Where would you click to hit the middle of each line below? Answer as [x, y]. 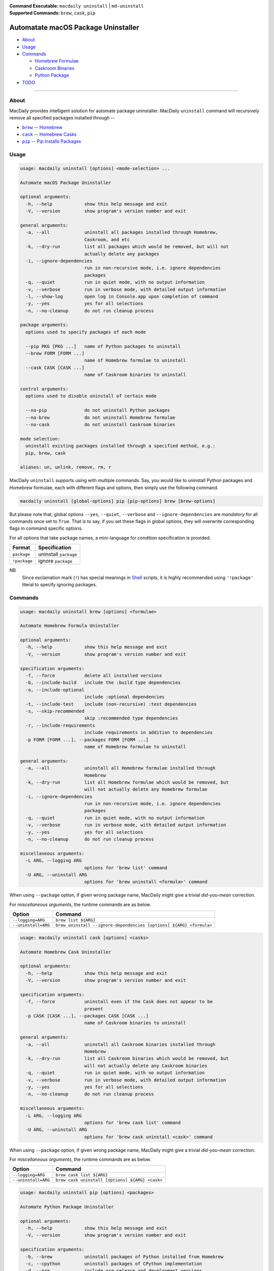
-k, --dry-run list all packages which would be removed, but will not [127, 247]
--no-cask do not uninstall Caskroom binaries [100, 424]
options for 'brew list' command [126, 868]
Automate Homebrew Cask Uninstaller [66, 952]
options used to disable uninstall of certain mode [91, 396]
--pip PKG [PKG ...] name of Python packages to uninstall [103, 346]
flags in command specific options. [46, 528]
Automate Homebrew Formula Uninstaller [70, 626]
